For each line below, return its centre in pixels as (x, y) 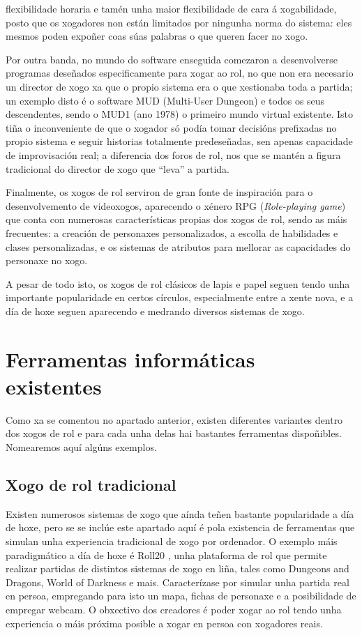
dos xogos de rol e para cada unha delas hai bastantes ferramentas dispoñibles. (174, 433)
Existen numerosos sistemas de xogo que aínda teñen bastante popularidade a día (180, 513)
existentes (54, 386)
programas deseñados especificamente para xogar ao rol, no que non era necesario (180, 73)
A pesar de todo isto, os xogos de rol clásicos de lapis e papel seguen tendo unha (178, 283)
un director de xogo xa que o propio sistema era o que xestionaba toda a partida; (179, 86)
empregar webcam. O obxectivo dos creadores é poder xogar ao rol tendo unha (174, 609)
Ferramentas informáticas (130, 359)
